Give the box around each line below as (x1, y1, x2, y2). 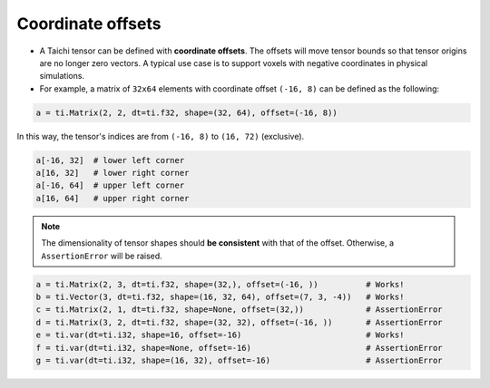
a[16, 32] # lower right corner (35, 168, 190, 179)
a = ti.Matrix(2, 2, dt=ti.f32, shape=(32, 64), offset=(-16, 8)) (35, 107, 338, 118)
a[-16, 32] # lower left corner (35, 155, 185, 165)
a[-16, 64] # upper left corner (35, 180, 185, 190)
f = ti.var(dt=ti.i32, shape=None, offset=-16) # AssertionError (35, 343, 444, 353)
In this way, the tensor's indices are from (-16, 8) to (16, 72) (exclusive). (16, 131, 305, 141)
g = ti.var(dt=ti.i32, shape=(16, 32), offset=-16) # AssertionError (35, 354, 444, 365)
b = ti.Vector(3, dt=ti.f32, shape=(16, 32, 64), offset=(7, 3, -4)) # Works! (35, 291, 405, 302)
